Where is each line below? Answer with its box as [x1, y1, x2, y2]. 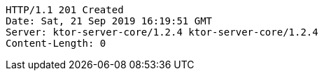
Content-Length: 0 [6, 38, 106, 49]
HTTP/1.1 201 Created [6, 4, 124, 15]
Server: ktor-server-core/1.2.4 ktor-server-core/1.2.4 [6, 26, 318, 38]
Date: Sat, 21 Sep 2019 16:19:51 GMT [6, 15, 213, 26]
